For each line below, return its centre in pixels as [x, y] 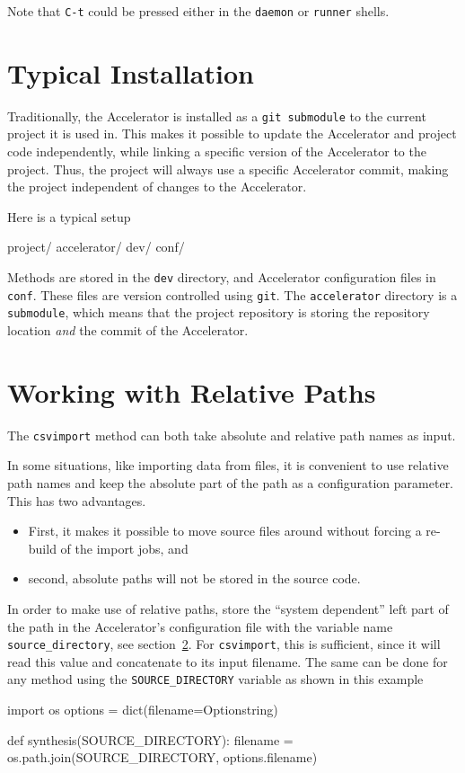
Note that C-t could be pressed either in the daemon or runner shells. [198, 11]
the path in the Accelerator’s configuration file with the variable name [200, 626]
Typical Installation [131, 72]
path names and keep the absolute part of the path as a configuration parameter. [231, 482]
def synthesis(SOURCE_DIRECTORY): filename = [150, 739]
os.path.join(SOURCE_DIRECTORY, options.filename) [162, 757]
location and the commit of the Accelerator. [128, 329]
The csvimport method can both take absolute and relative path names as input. [232, 435]
